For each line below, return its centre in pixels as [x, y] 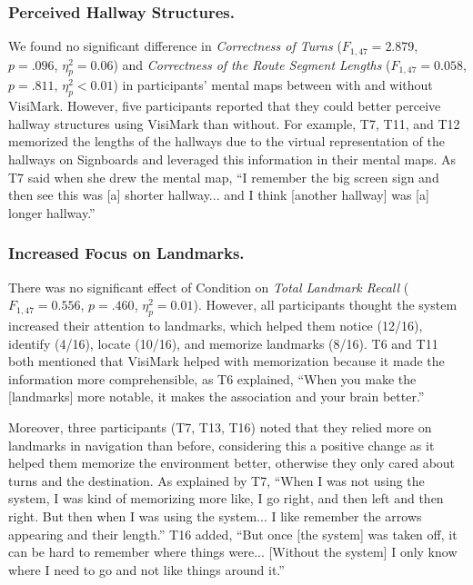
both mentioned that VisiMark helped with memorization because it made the [226, 361]
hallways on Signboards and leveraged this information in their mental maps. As [232, 159]
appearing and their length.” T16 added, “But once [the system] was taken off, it [233, 534]
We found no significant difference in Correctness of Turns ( [175, 46]
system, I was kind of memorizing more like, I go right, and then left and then [226, 498]
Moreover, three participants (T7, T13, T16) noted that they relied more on [220, 427]
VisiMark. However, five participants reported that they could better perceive [225, 106]
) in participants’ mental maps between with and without [273, 85]
